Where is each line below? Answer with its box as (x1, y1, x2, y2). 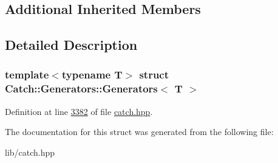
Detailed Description (5, 35, 138, 54)
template (5, 67, 49, 82)
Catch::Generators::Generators (5, 81, 158, 96)
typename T (61, 67, 123, 82)
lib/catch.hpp (5, 145, 55, 158)
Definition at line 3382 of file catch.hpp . (5, 105, 153, 117)
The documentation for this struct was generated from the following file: (5, 125, 274, 138)
